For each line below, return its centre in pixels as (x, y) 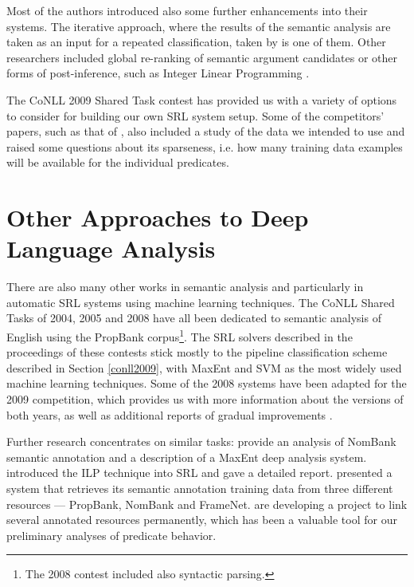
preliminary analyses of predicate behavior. (111, 535)
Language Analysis (111, 248)
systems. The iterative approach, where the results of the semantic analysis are (199, 26)
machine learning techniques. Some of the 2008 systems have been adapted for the (207, 383)
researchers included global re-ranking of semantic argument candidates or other (202, 57)
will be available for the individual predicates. (118, 162)
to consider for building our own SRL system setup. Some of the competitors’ (195, 115)
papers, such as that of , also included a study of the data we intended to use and (206, 131)
